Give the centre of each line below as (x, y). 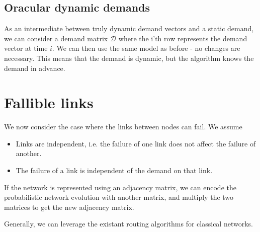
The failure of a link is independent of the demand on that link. (114, 170)
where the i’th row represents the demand (183, 38)
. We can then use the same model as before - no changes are (146, 48)
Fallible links (49, 102)
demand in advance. (35, 68)
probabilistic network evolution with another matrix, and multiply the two (119, 197)
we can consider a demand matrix (56, 38)
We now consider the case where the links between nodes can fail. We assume (123, 127)
